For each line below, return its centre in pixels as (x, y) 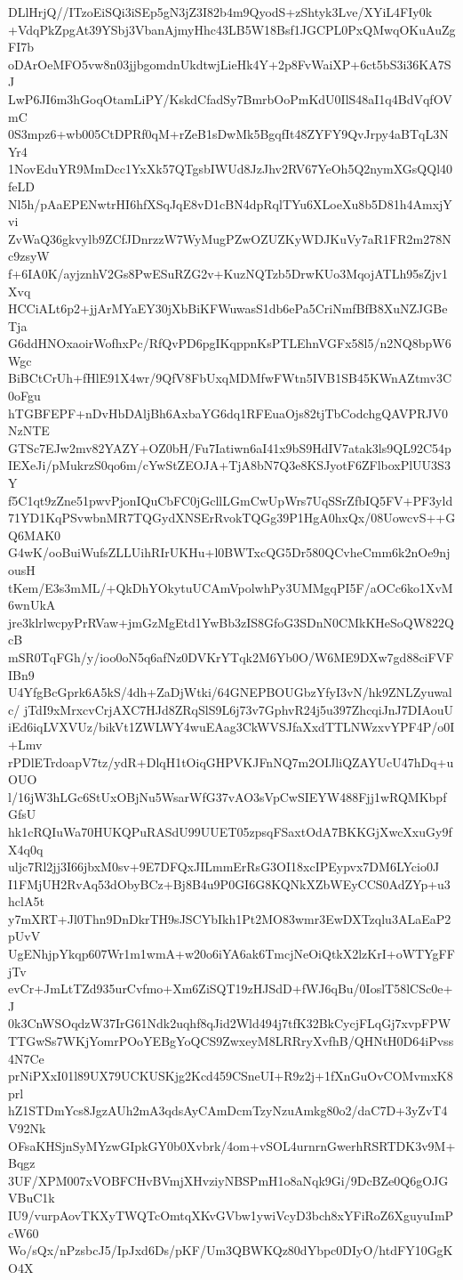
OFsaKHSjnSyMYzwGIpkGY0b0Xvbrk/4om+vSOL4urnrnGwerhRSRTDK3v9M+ (232, 1145)
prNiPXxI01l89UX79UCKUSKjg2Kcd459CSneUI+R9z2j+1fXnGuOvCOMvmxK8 (231, 1076)
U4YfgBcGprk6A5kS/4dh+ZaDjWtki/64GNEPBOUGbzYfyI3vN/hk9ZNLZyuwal (230, 692)
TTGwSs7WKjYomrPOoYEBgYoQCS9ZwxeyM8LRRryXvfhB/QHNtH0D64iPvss (231, 1041)
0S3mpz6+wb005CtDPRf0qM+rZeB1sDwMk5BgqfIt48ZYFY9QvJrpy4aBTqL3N (228, 134)
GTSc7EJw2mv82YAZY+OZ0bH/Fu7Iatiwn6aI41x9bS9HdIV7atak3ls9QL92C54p (230, 447)
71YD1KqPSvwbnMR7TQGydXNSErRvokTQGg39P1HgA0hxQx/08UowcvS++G (232, 518)
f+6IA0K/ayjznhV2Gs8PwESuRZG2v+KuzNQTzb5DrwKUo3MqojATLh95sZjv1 (228, 273)
